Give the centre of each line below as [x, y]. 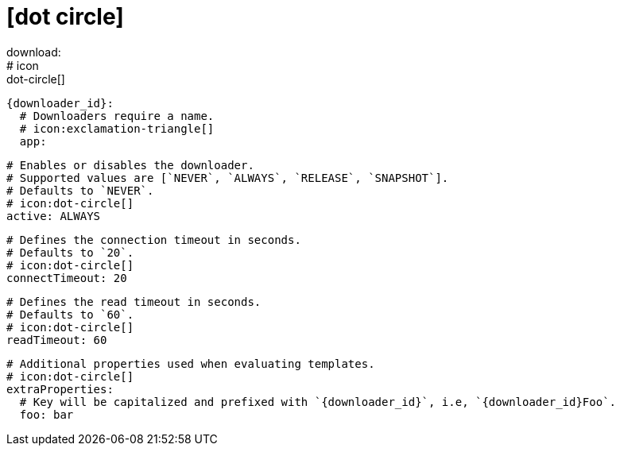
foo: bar [46, 414]
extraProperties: [60, 389]
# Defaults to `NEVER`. [80, 190]
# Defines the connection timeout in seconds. [154, 240]
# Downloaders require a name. [117, 116]
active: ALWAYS [54, 216]
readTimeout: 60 [57, 340]
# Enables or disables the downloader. [130, 165]
